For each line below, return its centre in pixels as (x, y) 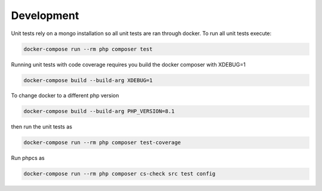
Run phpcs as (28, 158)
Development (45, 15)
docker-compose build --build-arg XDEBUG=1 (88, 80)
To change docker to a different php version (65, 96)
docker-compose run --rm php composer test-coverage (102, 143)
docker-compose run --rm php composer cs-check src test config (120, 174)
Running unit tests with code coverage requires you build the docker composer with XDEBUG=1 (128, 64)
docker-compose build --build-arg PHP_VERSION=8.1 (99, 111)
